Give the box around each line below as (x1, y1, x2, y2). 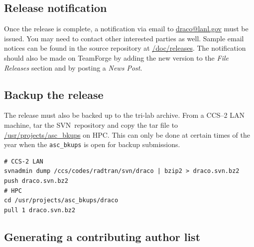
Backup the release (4, 86, 104, 102)
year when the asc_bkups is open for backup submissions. (4, 139, 180, 150)
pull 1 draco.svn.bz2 (4, 206, 76, 214)
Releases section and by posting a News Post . (4, 62, 142, 73)
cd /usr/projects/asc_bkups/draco (4, 197, 119, 204)
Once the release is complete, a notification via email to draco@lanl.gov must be (4, 23, 249, 34)
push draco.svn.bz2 (4, 177, 68, 184)
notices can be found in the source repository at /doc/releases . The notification (4, 43, 246, 53)
